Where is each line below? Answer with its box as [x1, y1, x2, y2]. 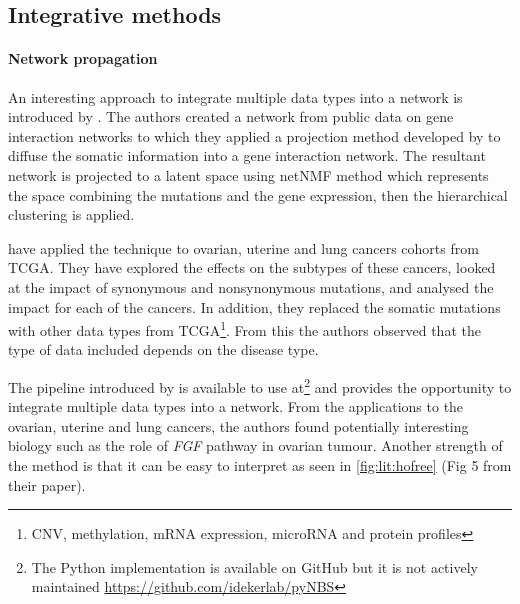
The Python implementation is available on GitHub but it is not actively [31, 556, 478, 577]
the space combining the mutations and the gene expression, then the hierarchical [8, 184, 508, 205]
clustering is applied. [8, 204, 135, 225]
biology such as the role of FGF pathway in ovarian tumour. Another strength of [8, 435, 503, 456]
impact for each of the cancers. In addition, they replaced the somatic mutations [8, 296, 501, 317]
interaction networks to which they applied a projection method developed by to [8, 125, 501, 146]
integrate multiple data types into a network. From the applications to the [8, 396, 464, 417]
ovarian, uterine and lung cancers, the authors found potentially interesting [8, 415, 469, 436]
